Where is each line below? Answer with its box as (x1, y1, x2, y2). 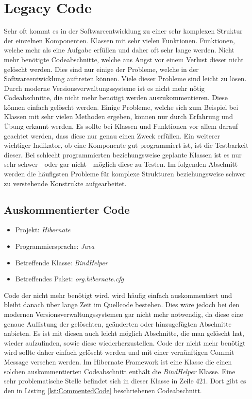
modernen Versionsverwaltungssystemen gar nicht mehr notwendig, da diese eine (4, 309, 243, 319)
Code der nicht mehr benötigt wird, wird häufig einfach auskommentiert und (4, 290, 232, 300)
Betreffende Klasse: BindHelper (15, 257, 108, 267)
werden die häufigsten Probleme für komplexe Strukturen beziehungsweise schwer (4, 169, 246, 179)
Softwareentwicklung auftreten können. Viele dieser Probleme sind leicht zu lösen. (4, 73, 247, 84)
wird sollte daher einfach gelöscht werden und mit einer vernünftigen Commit (4, 347, 235, 357)
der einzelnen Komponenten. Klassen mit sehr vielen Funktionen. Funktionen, (4, 35, 235, 45)
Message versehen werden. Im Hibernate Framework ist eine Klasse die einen (4, 356, 232, 366)
